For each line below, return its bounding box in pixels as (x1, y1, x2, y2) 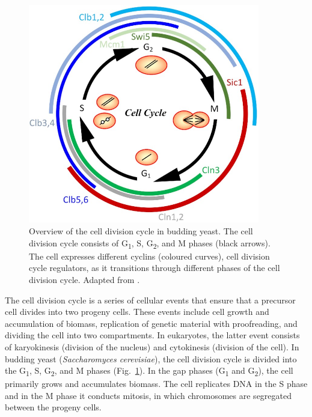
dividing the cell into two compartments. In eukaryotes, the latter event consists (5, 329, 300, 341)
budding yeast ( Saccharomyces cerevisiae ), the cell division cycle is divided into (5, 352, 297, 365)
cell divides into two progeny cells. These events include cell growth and (5, 305, 269, 318)
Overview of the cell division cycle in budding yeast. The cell (29, 225, 253, 237)
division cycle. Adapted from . (29, 273, 140, 285)
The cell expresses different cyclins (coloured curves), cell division (29, 249, 270, 262)
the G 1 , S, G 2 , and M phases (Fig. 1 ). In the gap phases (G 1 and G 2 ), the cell (5, 364, 293, 378)
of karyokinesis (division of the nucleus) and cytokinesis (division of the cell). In (5, 340, 299, 353)
